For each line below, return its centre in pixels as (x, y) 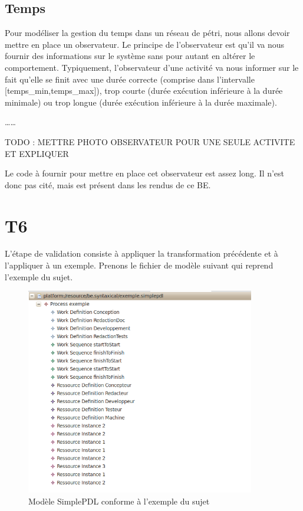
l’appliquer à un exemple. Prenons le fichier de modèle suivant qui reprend (139, 265)
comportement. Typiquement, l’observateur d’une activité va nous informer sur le (152, 67)
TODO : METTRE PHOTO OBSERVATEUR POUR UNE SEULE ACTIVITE (150, 141)
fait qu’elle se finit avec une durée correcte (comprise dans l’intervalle (130, 79)
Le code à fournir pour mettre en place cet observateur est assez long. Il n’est (145, 173)
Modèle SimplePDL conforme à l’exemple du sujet (119, 501)
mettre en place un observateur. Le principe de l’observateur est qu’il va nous (144, 44)
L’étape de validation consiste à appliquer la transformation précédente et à (141, 253)
